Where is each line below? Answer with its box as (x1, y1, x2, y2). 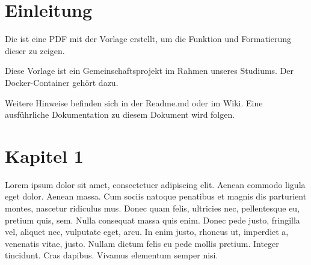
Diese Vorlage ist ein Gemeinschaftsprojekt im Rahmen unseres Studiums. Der (5, 64, 294, 77)
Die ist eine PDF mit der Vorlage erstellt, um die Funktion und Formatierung (5, 32, 291, 45)
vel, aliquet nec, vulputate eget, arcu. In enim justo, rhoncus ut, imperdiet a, (5, 225, 289, 238)
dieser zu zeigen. (5, 44, 65, 56)
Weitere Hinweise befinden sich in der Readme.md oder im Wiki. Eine (5, 96, 263, 109)
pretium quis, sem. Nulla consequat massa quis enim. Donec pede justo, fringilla (5, 213, 300, 226)
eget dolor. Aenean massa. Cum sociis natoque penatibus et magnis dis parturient (5, 190, 307, 203)
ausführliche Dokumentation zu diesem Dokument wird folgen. (5, 108, 235, 121)
